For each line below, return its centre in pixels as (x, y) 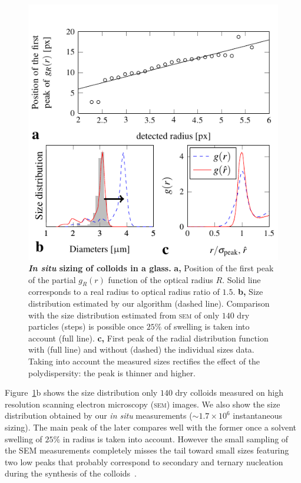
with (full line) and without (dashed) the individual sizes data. (141, 349)
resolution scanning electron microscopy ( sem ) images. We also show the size (143, 404)
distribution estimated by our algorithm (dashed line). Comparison (149, 303)
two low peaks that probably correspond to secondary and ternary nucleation (144, 461)
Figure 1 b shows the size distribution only (81, 392)
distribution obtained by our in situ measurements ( (99, 415)
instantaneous (258, 415)
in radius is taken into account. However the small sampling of (176, 438)
